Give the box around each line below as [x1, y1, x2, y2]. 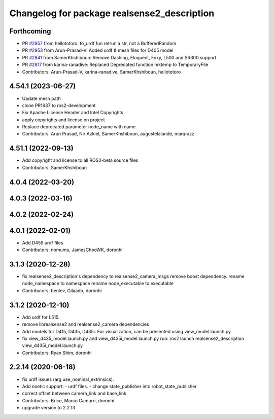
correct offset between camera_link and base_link [22, 391, 127, 397]
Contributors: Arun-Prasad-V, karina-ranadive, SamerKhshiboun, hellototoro [22, 68, 181, 75]
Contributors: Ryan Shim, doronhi [22, 350, 92, 356]
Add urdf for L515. [22, 314, 60, 320]
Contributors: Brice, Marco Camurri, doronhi [22, 397, 114, 403]
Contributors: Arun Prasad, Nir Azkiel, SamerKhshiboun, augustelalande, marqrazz [22, 131, 195, 137]
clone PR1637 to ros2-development [22, 102, 96, 109]
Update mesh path [22, 95, 61, 101]
